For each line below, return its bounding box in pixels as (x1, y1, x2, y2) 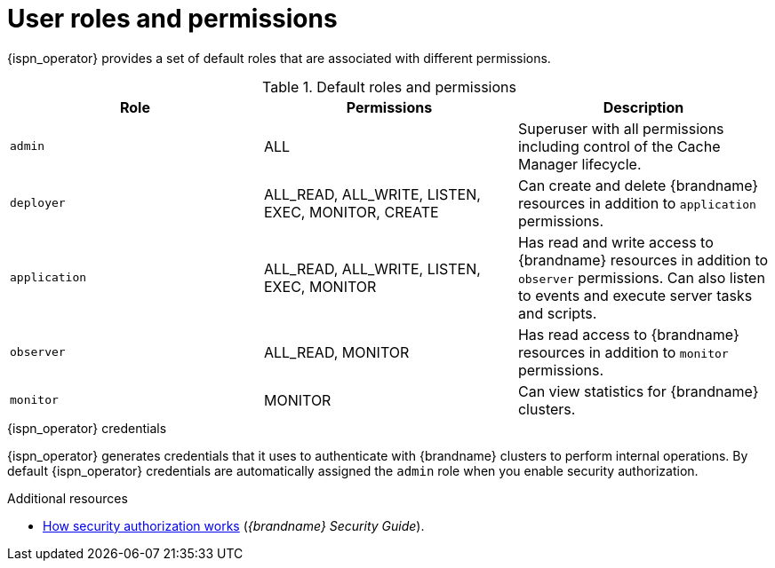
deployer (10, 196, 66, 210)
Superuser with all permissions (517, 119, 724, 138)
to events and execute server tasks (517, 286, 753, 304)
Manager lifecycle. (517, 154, 642, 173)
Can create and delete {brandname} (517, 176, 759, 194)
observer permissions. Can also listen (517, 268, 765, 287)
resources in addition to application (517, 193, 756, 212)
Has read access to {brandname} (517, 325, 739, 343)
